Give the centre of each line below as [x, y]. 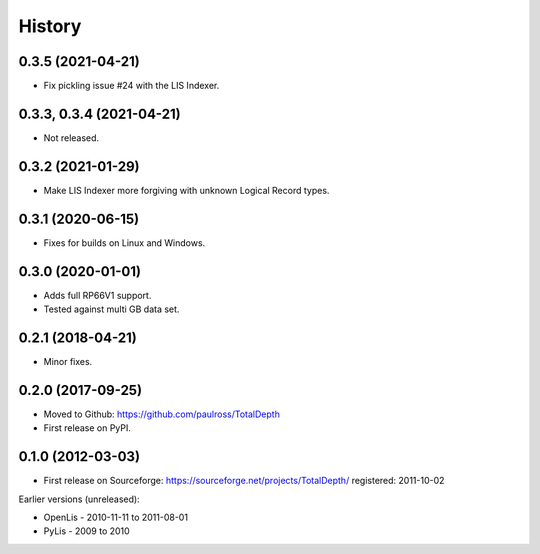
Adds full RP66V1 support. [97, 295]
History [50, 26]
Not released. [71, 137]
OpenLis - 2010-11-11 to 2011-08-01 [116, 517]
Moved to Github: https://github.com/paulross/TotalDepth [161, 414]
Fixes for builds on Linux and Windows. [124, 242]
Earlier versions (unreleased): [79, 499]
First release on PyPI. [87, 428]
